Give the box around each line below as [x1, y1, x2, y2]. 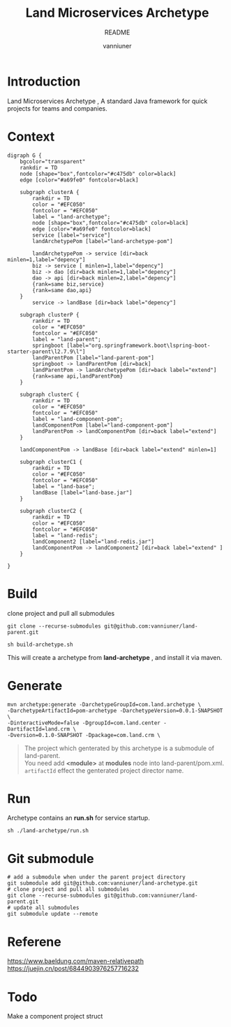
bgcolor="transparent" [20, 158, 86, 165]
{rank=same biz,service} [32, 280, 105, 288]
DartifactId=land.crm [7, 725, 70, 733]
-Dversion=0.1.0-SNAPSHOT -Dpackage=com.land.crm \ [7, 731, 161, 738]
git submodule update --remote [7, 911, 98, 918]
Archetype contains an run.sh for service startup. [7, 814, 150, 822]
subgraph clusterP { [20, 311, 80, 318]
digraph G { [7, 152, 42, 159]
